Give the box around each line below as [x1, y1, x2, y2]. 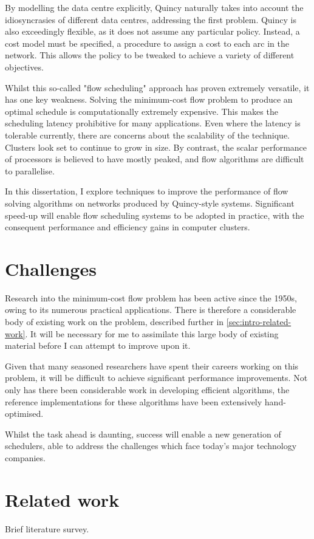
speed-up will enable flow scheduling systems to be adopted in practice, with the [5, 208, 304, 221]
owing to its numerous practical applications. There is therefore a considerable [5, 303, 296, 316]
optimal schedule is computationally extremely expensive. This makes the [5, 105, 278, 117]
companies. [5, 451, 46, 464]
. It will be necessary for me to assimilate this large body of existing [25, 327, 279, 340]
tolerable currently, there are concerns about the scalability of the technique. [5, 128, 290, 141]
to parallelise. [5, 164, 55, 177]
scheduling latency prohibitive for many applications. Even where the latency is [5, 117, 301, 129]
